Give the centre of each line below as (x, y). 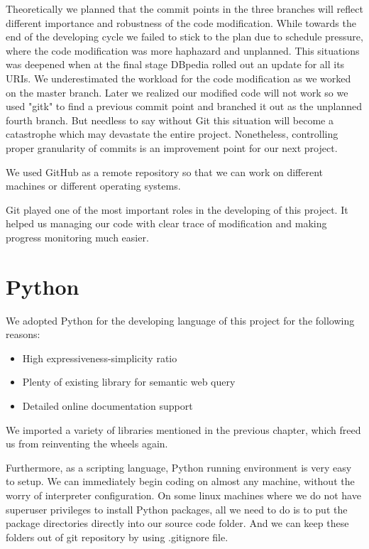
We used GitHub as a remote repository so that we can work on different (165, 172)
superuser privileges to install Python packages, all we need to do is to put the (177, 509)
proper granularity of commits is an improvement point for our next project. (172, 147)
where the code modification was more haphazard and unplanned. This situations (183, 50)
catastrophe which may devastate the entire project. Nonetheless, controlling (172, 134)
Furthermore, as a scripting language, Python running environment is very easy (179, 467)
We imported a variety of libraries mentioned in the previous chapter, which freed (183, 429)
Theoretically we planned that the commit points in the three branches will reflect (184, 9)
